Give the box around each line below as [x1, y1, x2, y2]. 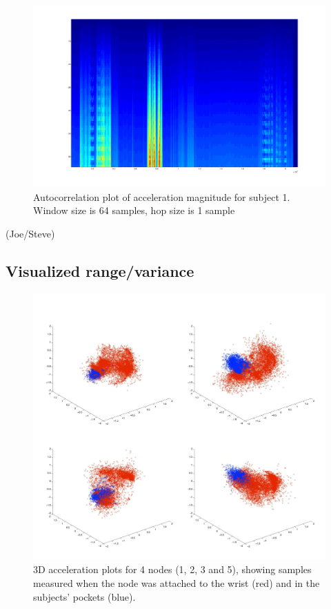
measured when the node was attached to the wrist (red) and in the [33, 576, 320, 590]
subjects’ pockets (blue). [33, 589, 136, 603]
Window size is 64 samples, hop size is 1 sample [33, 203, 235, 217]
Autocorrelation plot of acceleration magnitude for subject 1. [33, 189, 290, 204]
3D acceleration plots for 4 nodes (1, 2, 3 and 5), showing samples [33, 562, 312, 577]
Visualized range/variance [6, 260, 194, 281]
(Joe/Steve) [6, 226, 55, 240]
